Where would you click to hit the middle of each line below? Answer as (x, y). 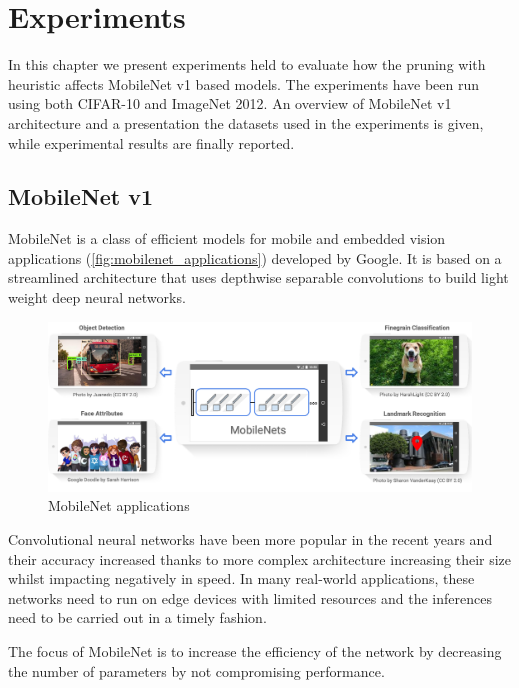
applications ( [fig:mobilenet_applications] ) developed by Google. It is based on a (255, 257)
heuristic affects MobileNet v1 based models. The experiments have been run (244, 83)
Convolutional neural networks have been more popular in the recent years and (250, 539)
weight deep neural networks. (97, 297)
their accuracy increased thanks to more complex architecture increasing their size (260, 558)
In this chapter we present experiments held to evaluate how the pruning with (247, 64)
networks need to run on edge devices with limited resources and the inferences (250, 597)
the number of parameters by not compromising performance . (196, 670)
